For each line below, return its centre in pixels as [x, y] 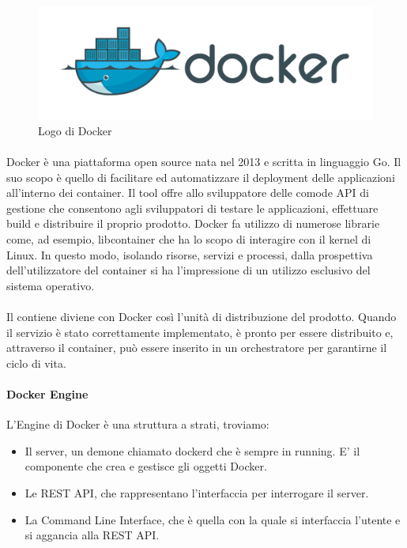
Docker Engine [47, 393]
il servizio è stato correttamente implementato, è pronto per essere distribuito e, [200, 332]
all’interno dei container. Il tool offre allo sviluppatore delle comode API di [188, 193]
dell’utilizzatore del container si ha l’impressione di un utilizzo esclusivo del [188, 270]
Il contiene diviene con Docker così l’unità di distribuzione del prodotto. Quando [202, 316]
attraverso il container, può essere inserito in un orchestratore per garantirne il [197, 348]
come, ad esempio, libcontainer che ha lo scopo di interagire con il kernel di [189, 239]
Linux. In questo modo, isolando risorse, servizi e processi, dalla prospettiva [190, 254]
